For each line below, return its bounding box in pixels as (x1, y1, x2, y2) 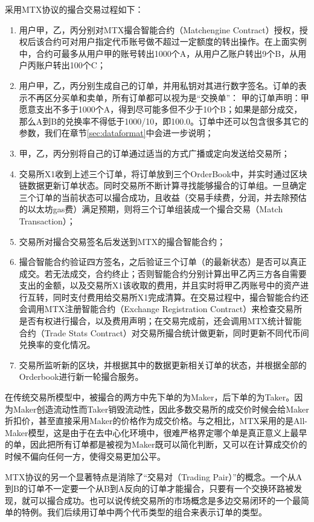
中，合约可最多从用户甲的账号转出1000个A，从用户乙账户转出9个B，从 (19, 47, 298, 59)
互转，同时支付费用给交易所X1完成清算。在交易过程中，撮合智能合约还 (27, 290, 309, 303)
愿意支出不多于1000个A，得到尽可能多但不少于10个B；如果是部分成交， (19, 103, 303, 116)
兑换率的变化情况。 (19, 338, 95, 351)
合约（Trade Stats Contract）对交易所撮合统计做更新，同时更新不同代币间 (19, 326, 309, 339)
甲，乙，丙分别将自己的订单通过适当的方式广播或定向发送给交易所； (19, 146, 290, 159)
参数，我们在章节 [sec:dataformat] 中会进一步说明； (19, 126, 214, 139)
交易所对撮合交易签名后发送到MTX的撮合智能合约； (19, 235, 226, 247)
